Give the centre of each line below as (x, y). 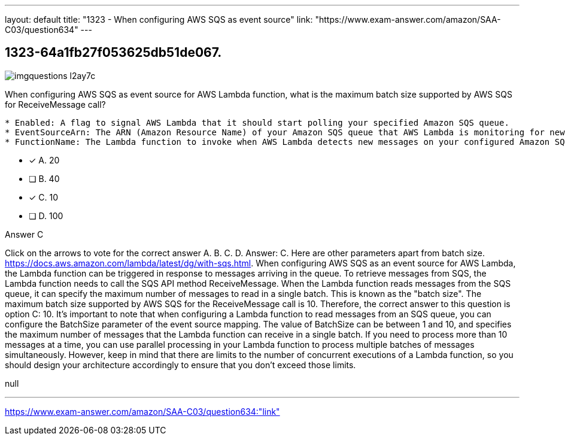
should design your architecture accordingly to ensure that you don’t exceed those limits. (180, 365)
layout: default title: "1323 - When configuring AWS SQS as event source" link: (159, 19)
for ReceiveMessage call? (55, 104)
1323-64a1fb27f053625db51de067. (113, 53)
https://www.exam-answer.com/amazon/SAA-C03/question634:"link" (142, 411)
